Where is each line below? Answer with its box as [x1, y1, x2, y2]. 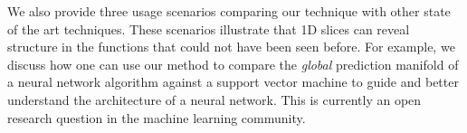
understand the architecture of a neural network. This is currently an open [7, 90, 422, 109]
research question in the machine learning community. [7, 108, 306, 127]
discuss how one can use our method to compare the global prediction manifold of [7, 54, 459, 73]
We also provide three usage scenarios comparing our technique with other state [7, 2, 451, 20]
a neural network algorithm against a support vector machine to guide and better [7, 72, 459, 91]
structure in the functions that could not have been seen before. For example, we [7, 37, 455, 56]
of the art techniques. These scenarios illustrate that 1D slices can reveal [7, 19, 410, 38]
